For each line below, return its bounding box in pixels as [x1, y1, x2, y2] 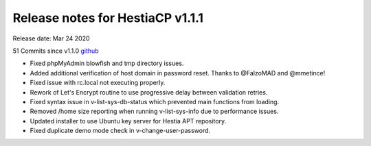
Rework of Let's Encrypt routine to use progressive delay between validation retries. [30, 88, 268, 96]
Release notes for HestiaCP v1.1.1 [12, 10, 204, 25]
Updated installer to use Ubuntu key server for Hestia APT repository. [30, 117, 227, 125]
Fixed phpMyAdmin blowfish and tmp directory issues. [30, 59, 184, 68]
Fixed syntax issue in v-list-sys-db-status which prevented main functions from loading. [30, 97, 280, 106]
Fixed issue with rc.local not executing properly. [30, 79, 166, 87]
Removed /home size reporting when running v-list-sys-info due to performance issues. [30, 107, 279, 116]
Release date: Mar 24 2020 [12, 34, 90, 42]
